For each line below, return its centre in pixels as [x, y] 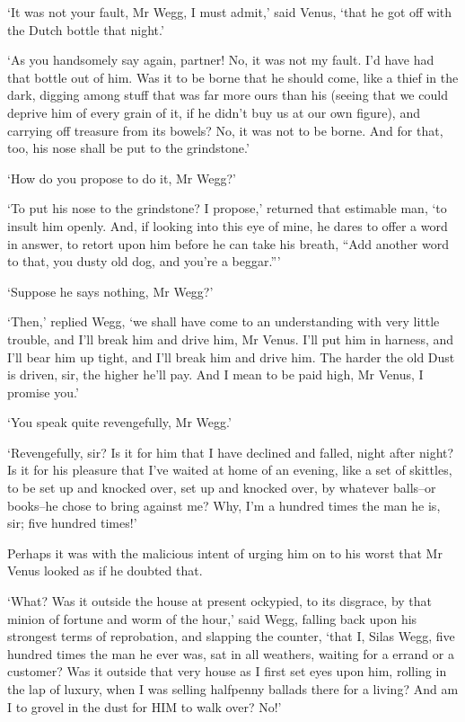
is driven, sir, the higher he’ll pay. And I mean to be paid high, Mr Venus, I [215, 374]
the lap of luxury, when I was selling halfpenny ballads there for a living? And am [233, 689]
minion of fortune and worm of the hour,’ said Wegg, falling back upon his [212, 618]
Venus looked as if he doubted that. [105, 570]
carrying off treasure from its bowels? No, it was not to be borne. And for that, [225, 130]
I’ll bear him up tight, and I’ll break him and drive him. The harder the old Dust [231, 357]
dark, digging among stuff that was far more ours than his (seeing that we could [228, 95]
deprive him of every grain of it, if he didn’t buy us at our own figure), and [214, 112]
